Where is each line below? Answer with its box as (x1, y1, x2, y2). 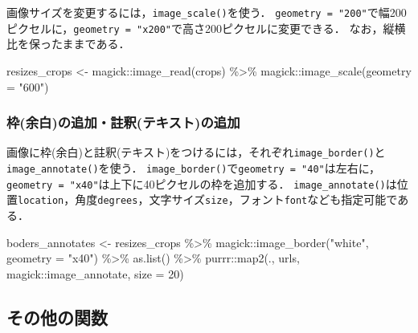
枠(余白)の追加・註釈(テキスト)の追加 (6, 112, 240, 132)
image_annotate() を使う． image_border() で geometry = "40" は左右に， (6, 159, 381, 176)
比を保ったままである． (6, 35, 130, 52)
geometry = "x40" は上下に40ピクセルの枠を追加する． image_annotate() (6, 175, 386, 192)
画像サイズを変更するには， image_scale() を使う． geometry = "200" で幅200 (6, 4, 407, 20)
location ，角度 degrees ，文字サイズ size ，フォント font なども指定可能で (18, 191, 398, 208)
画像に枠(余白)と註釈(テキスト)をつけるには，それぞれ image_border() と (6, 144, 386, 160)
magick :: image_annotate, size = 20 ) (6, 265, 184, 282)
